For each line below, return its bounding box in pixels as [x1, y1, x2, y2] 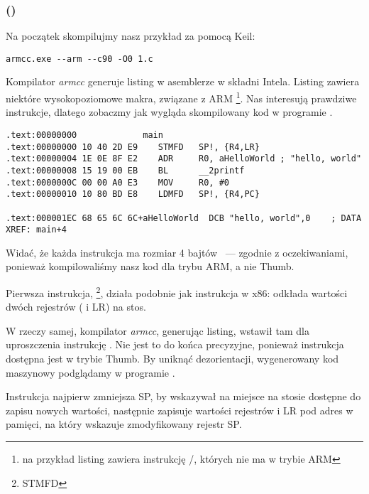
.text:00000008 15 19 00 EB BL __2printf [6, 165, 245, 176]
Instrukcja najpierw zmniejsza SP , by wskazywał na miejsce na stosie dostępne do [6, 389, 361, 404]
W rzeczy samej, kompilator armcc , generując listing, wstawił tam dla [6, 323, 309, 338]
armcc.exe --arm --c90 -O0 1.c [6, 53, 153, 64]
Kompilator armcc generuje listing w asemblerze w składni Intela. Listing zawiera [6, 74, 360, 89]
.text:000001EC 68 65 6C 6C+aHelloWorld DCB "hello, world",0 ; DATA [6, 213, 362, 223]
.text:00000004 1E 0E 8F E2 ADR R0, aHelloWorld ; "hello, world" [6, 154, 362, 164]
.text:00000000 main [6, 129, 163, 140]
